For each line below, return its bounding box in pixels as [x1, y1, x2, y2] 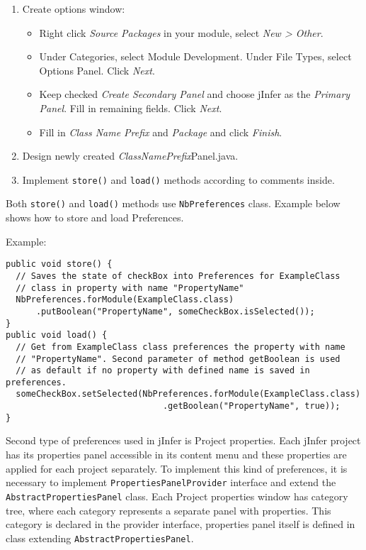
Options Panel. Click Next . [39, 62, 155, 77]
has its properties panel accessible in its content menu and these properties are [6, 447, 347, 462]
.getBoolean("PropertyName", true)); [162, 401, 341, 412]
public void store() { [6, 259, 113, 270]
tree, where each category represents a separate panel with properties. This [6, 502, 331, 517]
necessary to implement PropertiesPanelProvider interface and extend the [6, 475, 336, 490]
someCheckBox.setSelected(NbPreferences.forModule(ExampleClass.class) [16, 389, 361, 400]
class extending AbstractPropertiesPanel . [6, 530, 194, 545]
